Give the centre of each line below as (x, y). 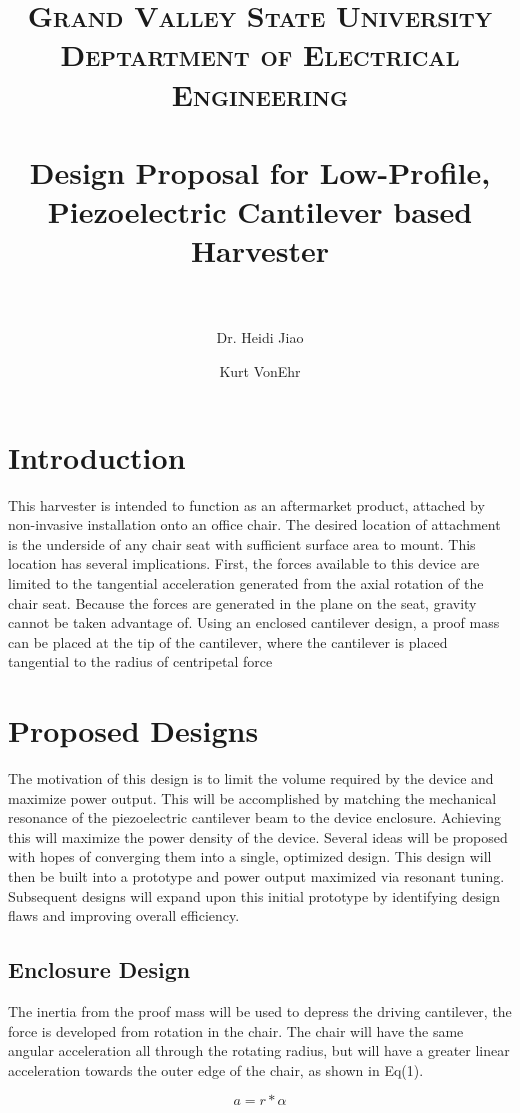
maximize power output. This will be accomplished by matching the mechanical (252, 797)
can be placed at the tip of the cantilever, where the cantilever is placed (228, 641)
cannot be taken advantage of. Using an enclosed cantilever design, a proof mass (254, 622)
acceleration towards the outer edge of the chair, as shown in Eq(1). (216, 1069)
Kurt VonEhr (260, 371)
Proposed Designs (133, 730)
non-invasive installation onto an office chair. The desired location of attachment (254, 524)
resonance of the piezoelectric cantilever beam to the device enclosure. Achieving (254, 817)
